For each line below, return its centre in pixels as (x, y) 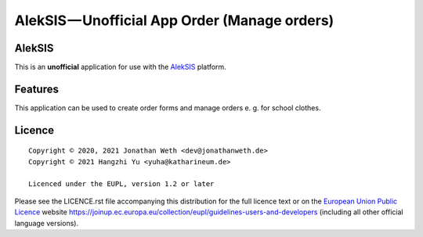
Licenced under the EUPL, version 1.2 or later (121, 183)
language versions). (46, 223)
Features (36, 89)
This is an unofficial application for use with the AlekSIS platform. (120, 67)
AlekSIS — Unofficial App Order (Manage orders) (174, 20)
